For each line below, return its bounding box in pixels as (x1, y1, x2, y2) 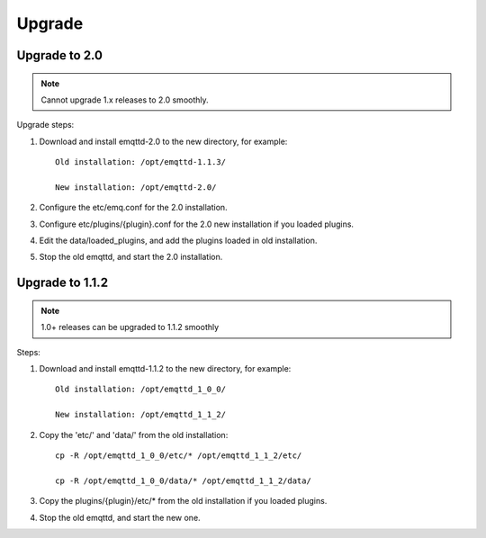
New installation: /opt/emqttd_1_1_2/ (55, 409, 227, 420)
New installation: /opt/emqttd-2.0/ (55, 182, 217, 193)
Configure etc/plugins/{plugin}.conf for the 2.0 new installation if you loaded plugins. (39, 219, 355, 229)
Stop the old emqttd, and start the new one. (39, 512, 202, 523)
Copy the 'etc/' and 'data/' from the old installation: (39, 429, 229, 440)
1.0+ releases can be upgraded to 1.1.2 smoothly (40, 322, 220, 333)
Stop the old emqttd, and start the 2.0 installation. (39, 252, 223, 263)
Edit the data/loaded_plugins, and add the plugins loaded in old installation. (39, 235, 318, 247)
